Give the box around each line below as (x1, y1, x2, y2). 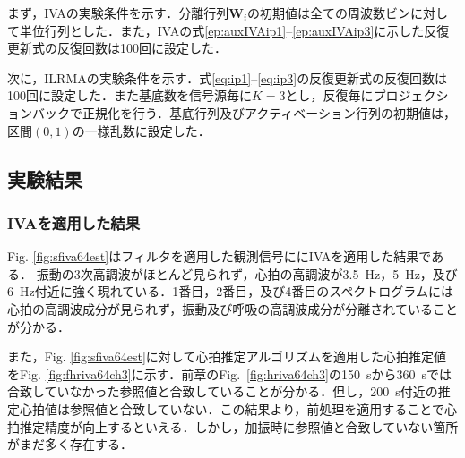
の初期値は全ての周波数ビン (247, 4, 411, 21)
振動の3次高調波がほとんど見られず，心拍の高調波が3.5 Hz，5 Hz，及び (36, 264, 458, 283)
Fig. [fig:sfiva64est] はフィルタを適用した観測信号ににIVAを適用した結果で (7, 247, 432, 266)
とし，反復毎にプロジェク (285, 86, 436, 105)
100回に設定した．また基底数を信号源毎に (7, 86, 252, 105)
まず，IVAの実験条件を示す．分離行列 (7, 4, 229, 21)
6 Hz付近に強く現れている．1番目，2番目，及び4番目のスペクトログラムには (7, 282, 453, 301)
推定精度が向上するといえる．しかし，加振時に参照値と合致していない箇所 (19, 417, 459, 436)
